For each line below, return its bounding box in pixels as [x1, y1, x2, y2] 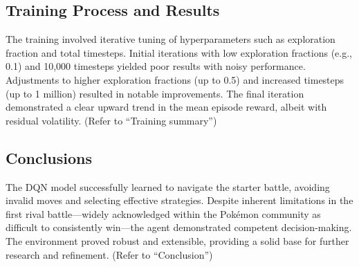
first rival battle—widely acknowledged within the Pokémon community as [6, 206, 321, 221]
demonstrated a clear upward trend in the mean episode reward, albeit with [6, 100, 327, 114]
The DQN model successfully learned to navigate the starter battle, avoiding [6, 179, 330, 194]
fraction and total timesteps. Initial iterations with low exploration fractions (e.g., [6, 45, 353, 59]
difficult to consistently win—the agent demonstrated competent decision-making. [6, 220, 352, 234]
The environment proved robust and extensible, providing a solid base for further [6, 233, 349, 248]
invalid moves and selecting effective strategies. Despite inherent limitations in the [6, 193, 353, 208]
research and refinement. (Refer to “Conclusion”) [6, 247, 213, 261]
